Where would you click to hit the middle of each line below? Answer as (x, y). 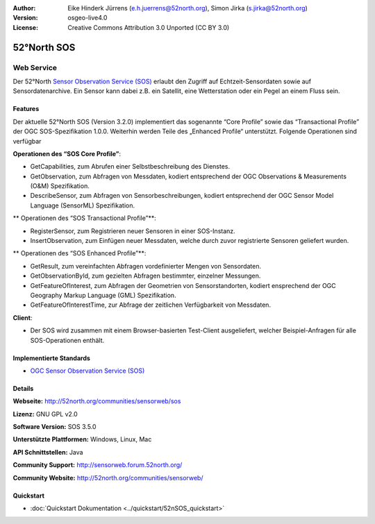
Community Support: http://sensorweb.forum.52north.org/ (98, 465)
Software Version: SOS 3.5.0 (55, 427)
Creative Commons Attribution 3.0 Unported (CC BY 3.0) (149, 27)
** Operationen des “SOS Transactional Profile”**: (84, 218)
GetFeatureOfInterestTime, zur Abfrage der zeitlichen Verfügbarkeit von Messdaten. (150, 305)
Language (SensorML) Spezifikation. (83, 205)
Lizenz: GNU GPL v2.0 (45, 414)
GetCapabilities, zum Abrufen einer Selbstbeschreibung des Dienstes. (130, 167)
